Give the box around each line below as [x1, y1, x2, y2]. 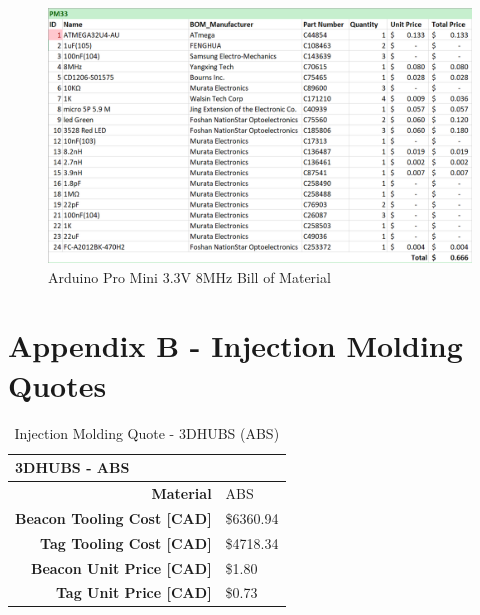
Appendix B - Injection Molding [8, 325, 463, 366]
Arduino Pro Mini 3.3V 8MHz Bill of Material [48, 266, 331, 287]
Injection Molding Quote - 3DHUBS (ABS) [14, 422, 280, 443]
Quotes [8, 364, 107, 405]
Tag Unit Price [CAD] [56, 582, 212, 603]
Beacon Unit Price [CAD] [30, 557, 212, 578]
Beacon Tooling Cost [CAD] [15, 507, 212, 528]
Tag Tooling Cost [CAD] [40, 532, 212, 553]
